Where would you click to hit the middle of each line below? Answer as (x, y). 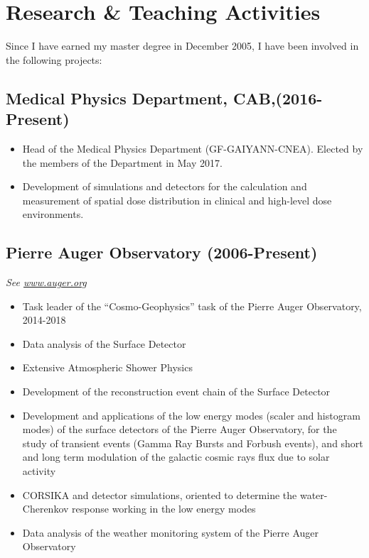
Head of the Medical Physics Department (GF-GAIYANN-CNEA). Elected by (193, 148)
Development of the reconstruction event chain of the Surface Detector (176, 392)
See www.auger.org (46, 282)
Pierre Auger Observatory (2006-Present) (162, 252)
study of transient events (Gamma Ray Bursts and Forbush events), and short (193, 443)
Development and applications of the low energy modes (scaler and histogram (191, 415)
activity (39, 471)
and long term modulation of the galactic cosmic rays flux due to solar (176, 457)
